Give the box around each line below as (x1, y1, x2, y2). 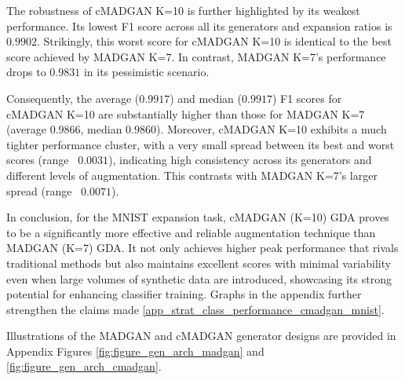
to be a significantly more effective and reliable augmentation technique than (6, 224, 376, 240)
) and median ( (170, 90, 242, 106)
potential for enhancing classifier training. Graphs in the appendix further (6, 286, 362, 302)
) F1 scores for (272, 90, 342, 106)
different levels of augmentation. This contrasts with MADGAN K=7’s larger (6, 166, 378, 183)
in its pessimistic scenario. (83, 64, 210, 80)
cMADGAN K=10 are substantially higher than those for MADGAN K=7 (6, 105, 365, 122)
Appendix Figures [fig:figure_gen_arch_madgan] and (6, 342, 265, 359)
